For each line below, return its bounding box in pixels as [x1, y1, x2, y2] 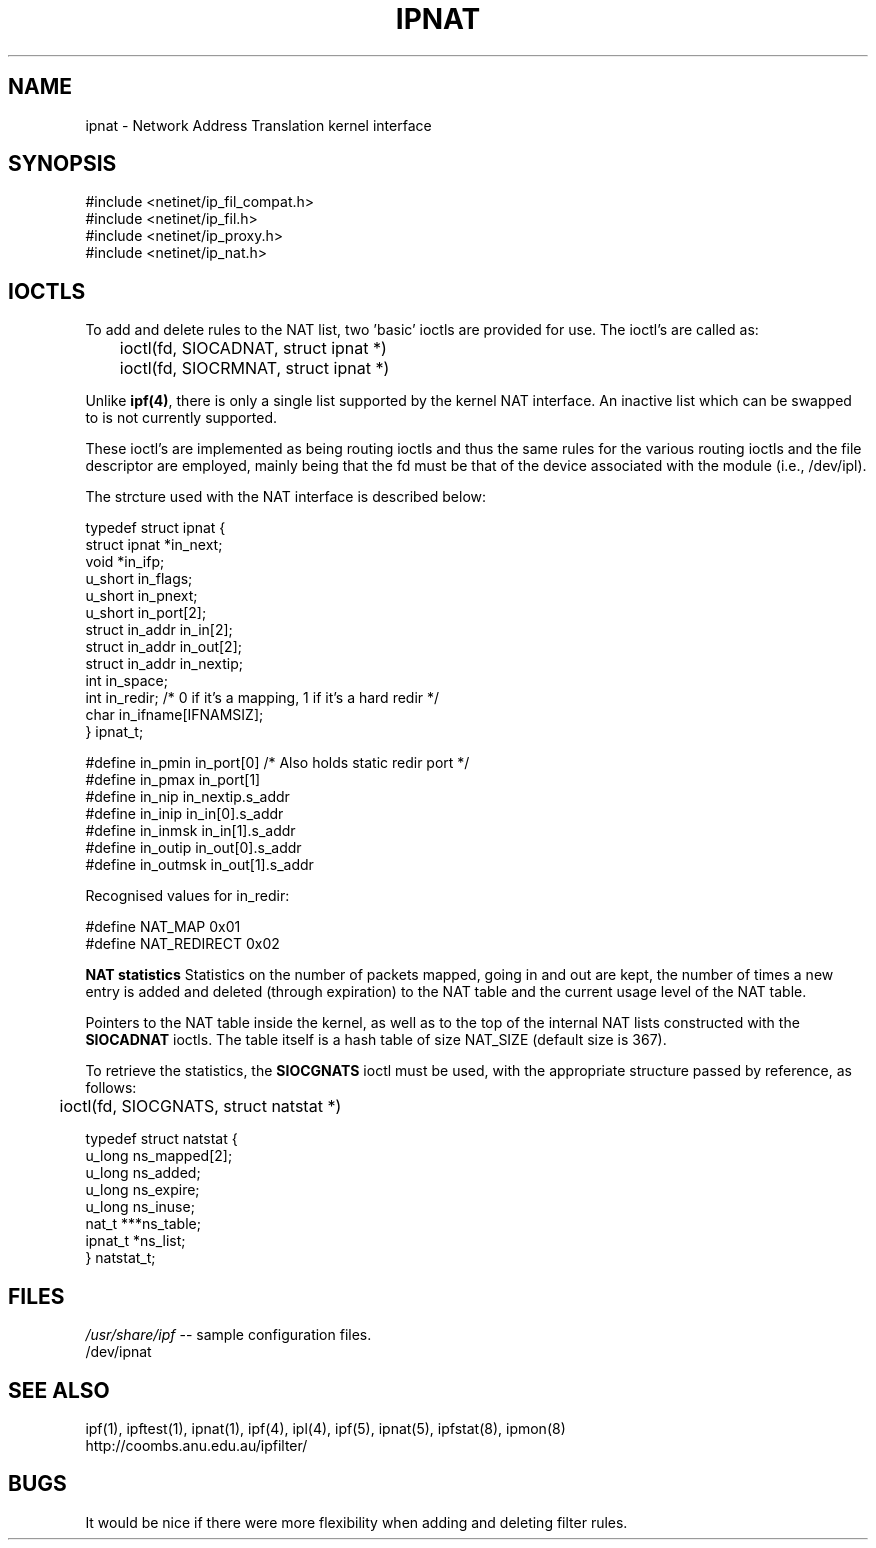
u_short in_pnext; [85, 587, 198, 605]
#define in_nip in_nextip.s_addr [85, 788, 290, 806]
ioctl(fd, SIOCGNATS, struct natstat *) [59, 1096, 342, 1117]
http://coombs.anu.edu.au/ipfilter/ [85, 1436, 308, 1454]
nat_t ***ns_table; [85, 1215, 201, 1233]
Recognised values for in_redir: [85, 887, 290, 905]
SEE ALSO [8, 1377, 110, 1403]
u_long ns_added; [85, 1164, 201, 1182]
